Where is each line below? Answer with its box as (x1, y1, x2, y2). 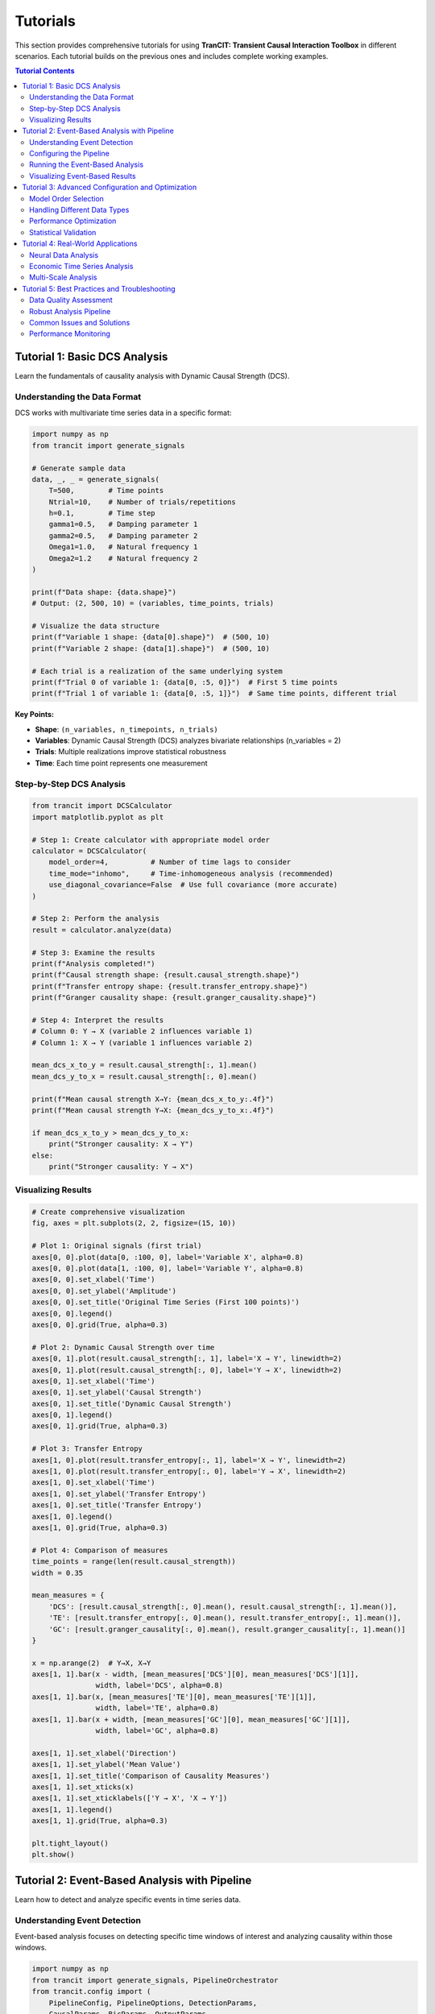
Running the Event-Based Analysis (29, 160, 144, 169)
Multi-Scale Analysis (29, 272, 97, 282)
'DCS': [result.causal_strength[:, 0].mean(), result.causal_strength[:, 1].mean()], (48, 1602, 398, 1611)
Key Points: (14, 710, 54, 719)
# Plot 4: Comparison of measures (31, 1545, 168, 1555)
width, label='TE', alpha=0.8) (95, 1704, 219, 1713)
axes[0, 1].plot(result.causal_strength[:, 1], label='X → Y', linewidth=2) (31, 1354, 342, 1363)
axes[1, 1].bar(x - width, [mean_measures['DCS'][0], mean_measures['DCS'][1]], (31, 1670, 359, 1679)
